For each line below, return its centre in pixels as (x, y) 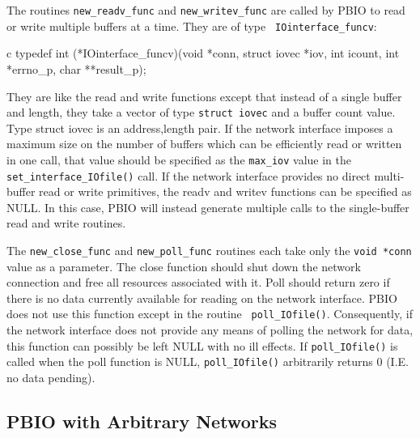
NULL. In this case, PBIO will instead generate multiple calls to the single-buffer (208, 207)
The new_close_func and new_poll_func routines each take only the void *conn (209, 251)
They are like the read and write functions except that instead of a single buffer (204, 96)
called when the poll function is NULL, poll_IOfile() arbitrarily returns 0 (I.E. (208, 361)
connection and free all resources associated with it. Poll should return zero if (198, 282)
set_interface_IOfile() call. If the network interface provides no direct (189, 175)
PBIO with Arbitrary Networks (142, 421)
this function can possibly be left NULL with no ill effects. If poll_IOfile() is (202, 345)
